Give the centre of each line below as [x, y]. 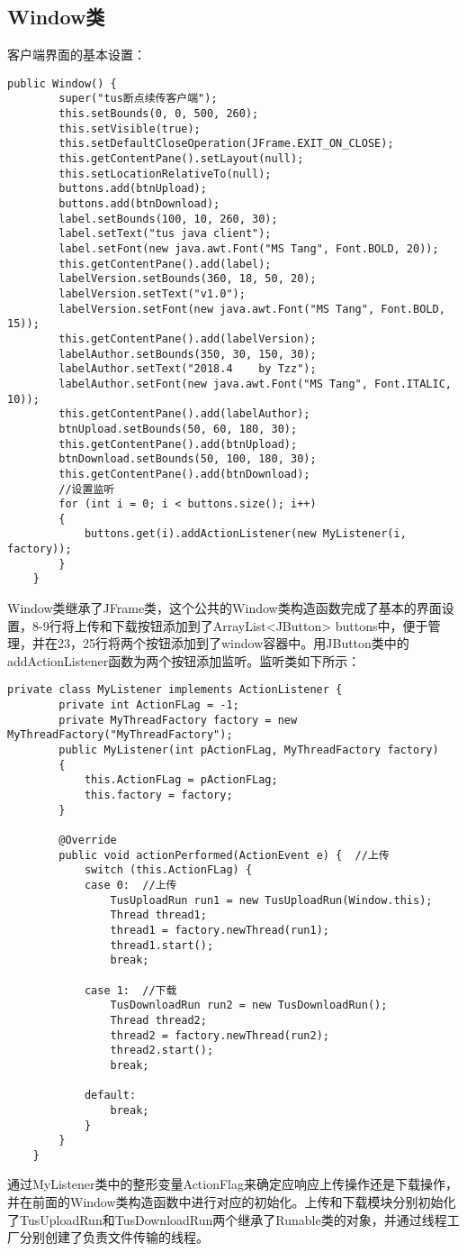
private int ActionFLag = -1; [149, 705]
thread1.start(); [162, 945]
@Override [88, 841]
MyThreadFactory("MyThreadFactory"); [120, 735]
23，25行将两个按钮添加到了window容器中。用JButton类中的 [233, 643]
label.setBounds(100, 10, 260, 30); [168, 219]
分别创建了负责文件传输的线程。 [114, 1237]
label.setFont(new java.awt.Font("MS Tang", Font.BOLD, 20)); [249, 249]
